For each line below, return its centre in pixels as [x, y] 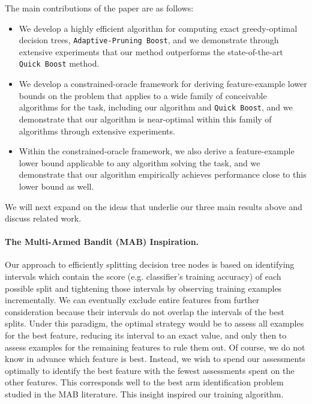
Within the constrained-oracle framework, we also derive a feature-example [157, 151]
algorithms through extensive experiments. [97, 131]
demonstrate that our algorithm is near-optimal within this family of [145, 119]
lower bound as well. [56, 186]
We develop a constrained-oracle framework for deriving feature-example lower [163, 84]
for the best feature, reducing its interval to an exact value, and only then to [146, 335]
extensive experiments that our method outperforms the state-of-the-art [151, 51]
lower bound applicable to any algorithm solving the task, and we [139, 162]
